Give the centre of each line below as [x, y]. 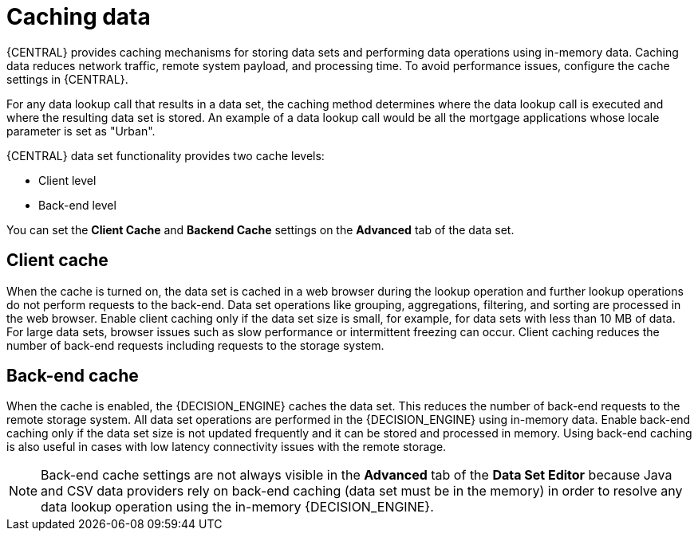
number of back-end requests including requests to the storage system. [195, 345]
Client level [67, 180]
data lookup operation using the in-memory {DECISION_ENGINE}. [237, 507]
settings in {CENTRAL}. [67, 79]
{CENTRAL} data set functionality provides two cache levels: [166, 155]
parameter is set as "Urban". [81, 131]
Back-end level [77, 205]
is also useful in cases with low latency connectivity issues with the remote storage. [227, 447]
